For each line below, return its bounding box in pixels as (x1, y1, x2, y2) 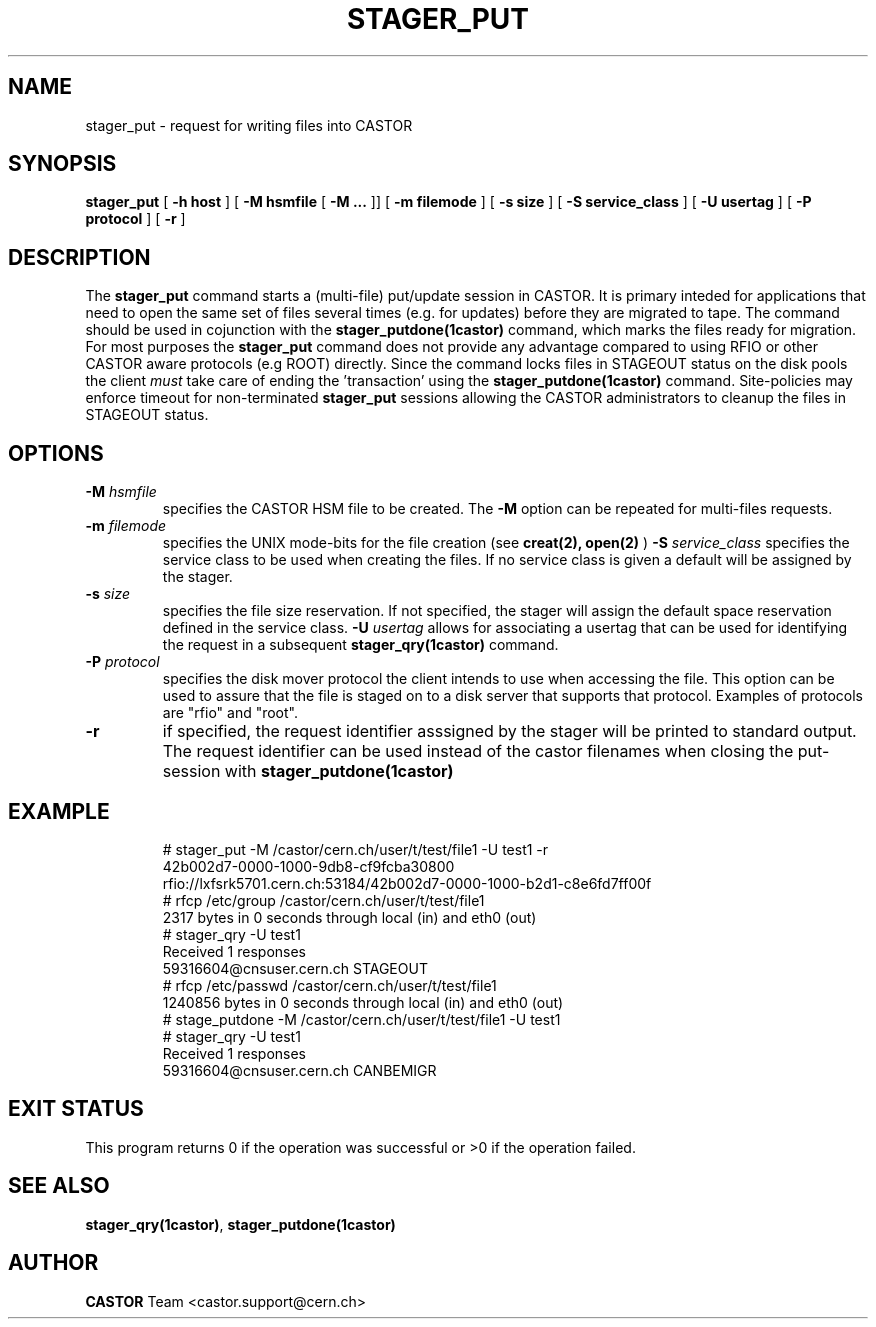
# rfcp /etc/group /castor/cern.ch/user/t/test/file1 (162, 891, 485, 909)
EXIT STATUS (8, 1096, 144, 1122)
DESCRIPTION (8, 244, 151, 270)
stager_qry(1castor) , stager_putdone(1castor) (85, 1215, 396, 1233)
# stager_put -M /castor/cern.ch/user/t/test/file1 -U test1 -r (162, 840, 549, 858)
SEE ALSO (8, 1173, 110, 1199)
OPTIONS (8, 440, 104, 466)
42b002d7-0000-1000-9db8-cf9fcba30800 (162, 857, 455, 875)
